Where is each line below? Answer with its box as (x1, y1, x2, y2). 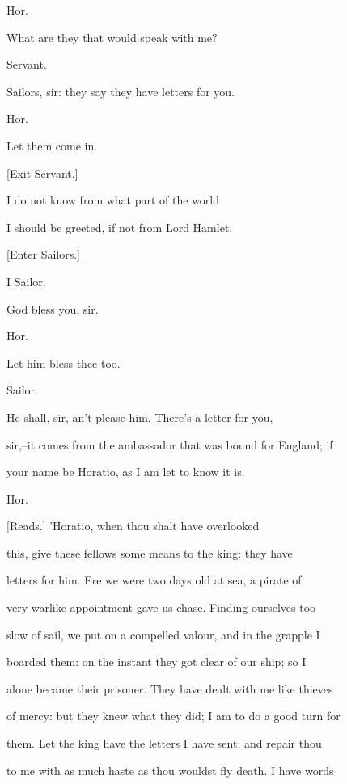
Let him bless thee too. (6, 354, 121, 371)
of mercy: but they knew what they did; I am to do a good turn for (6, 707, 341, 724)
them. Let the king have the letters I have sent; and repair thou (6, 735, 322, 752)
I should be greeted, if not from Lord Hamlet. (6, 218, 233, 235)
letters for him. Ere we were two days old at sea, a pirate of (6, 571, 302, 588)
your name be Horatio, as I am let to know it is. (6, 463, 245, 480)
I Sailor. (6, 272, 46, 289)
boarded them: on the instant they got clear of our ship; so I (6, 653, 307, 670)
